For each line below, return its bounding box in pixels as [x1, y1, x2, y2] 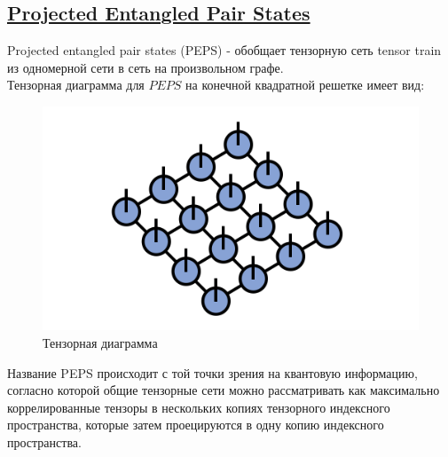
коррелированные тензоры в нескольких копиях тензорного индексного [7, 398, 390, 416]
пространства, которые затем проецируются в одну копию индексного [7, 415, 384, 434]
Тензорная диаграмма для [7, 75, 145, 94]
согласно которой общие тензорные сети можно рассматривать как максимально [7, 381, 440, 399]
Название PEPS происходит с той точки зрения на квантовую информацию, [7, 363, 418, 382]
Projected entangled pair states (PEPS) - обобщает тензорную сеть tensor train [7, 41, 442, 59]
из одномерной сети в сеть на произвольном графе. [7, 58, 284, 76]
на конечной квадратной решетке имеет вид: [185, 75, 425, 94]
